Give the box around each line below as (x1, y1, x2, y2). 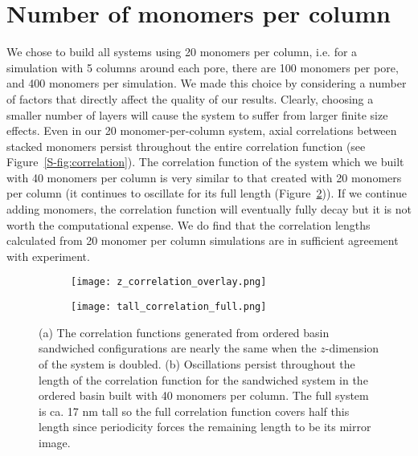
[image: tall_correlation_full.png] (71, 301, 267, 313)
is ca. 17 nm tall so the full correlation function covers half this (39, 402, 350, 419)
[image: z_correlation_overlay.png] (71, 276, 267, 288)
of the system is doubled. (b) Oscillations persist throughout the (39, 355, 355, 372)
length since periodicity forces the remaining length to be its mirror (39, 418, 371, 435)
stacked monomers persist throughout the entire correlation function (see (6, 137, 366, 154)
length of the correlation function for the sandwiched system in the (39, 371, 368, 388)
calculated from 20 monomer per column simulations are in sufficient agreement (6, 232, 399, 249)
